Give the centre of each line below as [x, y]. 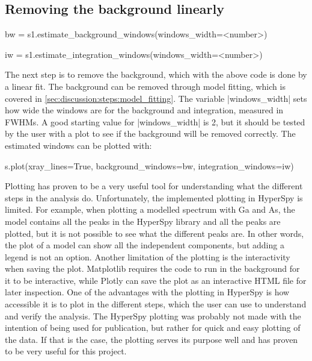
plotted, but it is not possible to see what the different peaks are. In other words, [154, 233]
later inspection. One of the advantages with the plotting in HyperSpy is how [147, 292]
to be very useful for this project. [66, 351]
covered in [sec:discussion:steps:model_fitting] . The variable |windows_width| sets [156, 98]
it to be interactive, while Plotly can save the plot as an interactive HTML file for [156, 280]
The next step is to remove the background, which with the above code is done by [156, 74]
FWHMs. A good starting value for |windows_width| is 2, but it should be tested [155, 121]
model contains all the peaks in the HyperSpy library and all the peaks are [143, 221]
